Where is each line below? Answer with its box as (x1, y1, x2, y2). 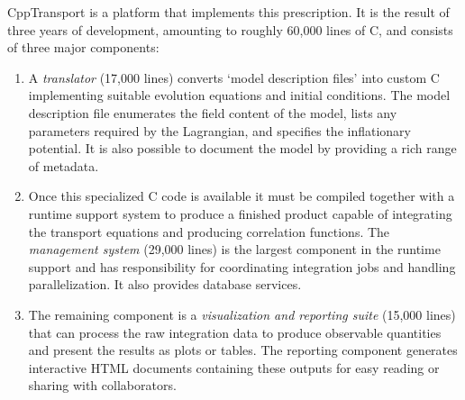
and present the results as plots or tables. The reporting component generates (28, 341, 458, 359)
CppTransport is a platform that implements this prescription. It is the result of (7, 3, 450, 21)
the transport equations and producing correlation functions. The (28, 222, 390, 241)
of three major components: (7, 38, 160, 57)
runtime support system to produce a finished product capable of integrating (28, 204, 452, 223)
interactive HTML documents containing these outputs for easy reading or (28, 358, 440, 377)
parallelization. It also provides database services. (28, 275, 302, 294)
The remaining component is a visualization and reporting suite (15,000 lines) (28, 305, 456, 323)
